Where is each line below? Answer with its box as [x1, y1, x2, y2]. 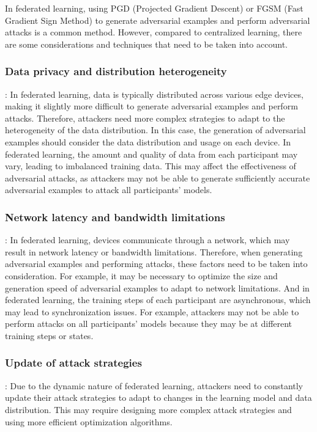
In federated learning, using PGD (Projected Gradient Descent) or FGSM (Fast [5, 2, 304, 14]
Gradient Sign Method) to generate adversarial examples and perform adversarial [5, 13, 310, 26]
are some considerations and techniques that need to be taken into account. [5, 37, 288, 50]
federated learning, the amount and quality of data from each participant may [5, 147, 298, 160]
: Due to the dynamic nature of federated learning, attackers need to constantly [5, 379, 304, 392]
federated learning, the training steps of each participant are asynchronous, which [5, 293, 311, 306]
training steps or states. [5, 329, 94, 342]
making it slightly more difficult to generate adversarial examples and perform [5, 100, 298, 112]
